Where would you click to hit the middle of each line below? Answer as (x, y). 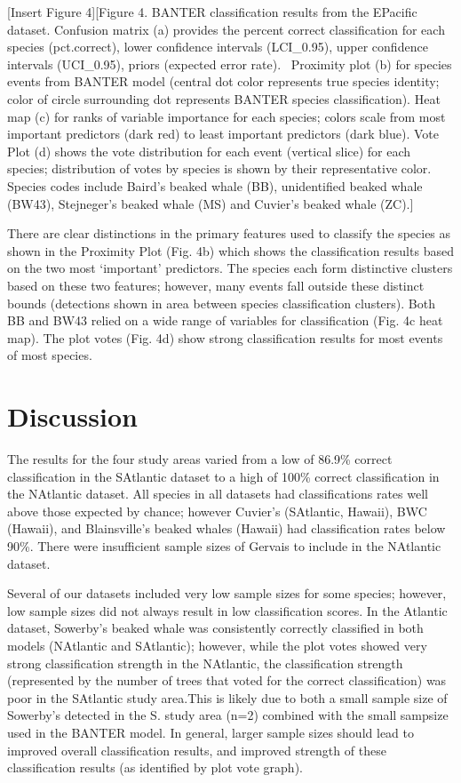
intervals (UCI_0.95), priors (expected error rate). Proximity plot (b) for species (230, 64)
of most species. (50, 355)
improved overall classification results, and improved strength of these (197, 750)
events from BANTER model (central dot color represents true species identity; (223, 81)
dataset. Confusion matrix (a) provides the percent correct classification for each (226, 29)
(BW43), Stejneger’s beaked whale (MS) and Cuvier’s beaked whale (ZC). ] (211, 203)
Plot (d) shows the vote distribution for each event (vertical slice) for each (209, 151)
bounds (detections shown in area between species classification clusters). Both (221, 303)
